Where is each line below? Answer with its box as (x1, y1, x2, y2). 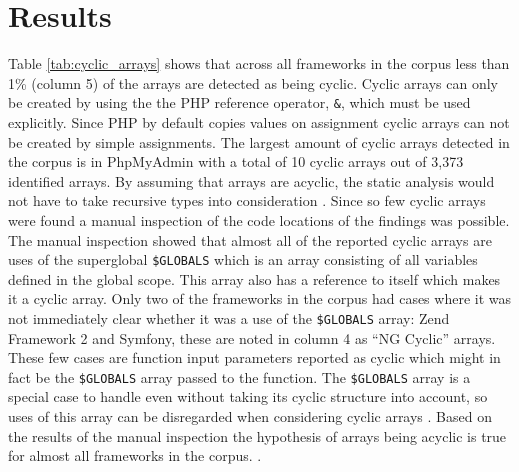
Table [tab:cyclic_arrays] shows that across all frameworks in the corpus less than (8, 53, 510, 74)
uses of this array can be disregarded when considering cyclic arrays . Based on (8, 406, 492, 427)
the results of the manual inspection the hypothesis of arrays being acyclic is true (8, 425, 507, 446)
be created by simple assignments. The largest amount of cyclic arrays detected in (8, 131, 510, 152)
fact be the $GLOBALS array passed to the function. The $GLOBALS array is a (8, 366, 471, 387)
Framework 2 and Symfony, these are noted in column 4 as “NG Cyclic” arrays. (8, 327, 496, 348)
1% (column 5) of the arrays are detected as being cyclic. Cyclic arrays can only (8, 72, 498, 93)
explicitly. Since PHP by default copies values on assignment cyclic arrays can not (8, 111, 510, 132)
